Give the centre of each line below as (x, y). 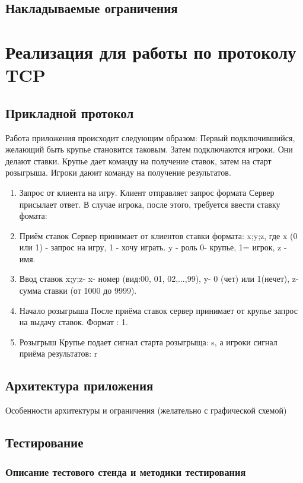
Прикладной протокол (70, 112)
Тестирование (44, 442)
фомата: (33, 216)
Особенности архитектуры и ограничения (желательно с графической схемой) (146, 410)
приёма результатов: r (58, 353)
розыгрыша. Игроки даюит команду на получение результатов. (118, 172)
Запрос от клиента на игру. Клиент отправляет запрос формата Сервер (147, 192)
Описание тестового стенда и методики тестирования (126, 471)
